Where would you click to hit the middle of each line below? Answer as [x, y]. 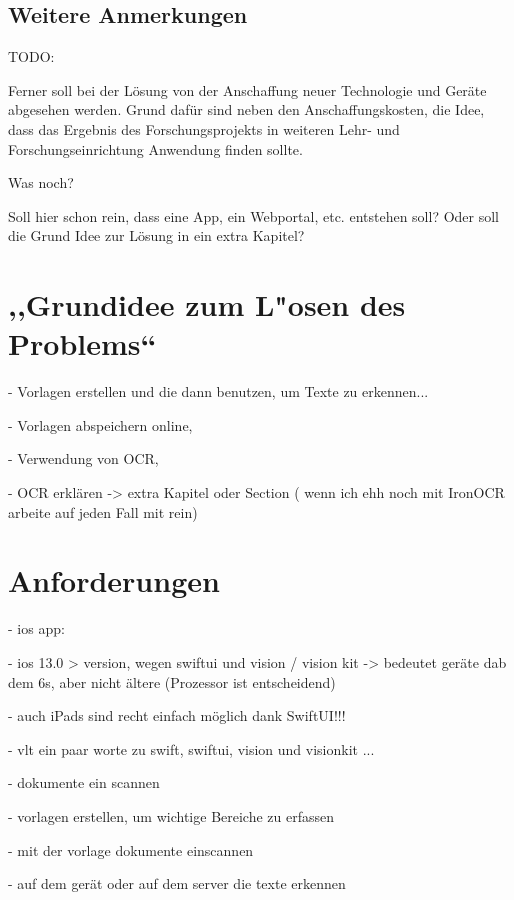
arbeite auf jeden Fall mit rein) [103, 511]
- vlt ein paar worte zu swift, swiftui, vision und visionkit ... [191, 748]
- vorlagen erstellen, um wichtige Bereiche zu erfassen [171, 815]
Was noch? [41, 182]
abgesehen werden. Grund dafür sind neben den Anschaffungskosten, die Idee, [246, 109]
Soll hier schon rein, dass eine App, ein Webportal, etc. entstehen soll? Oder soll [254, 215]
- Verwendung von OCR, [83, 458]
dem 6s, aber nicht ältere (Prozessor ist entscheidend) [172, 681]
